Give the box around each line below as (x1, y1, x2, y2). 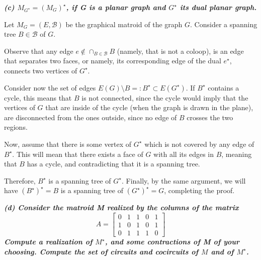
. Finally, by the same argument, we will (121, 175, 246, 186)
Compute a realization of (4, 236, 93, 246)
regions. (4, 122, 28, 132)
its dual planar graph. (180, 2, 257, 12)
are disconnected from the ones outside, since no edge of (4, 112, 177, 122)
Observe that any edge (4, 45, 73, 56)
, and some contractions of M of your (105, 236, 240, 246)
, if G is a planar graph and (66, 2, 166, 12)
